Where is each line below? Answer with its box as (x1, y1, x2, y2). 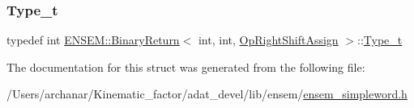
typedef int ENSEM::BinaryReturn (6, 31, 180, 48)
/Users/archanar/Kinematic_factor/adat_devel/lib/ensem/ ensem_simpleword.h (6, 85, 408, 102)
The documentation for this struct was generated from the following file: (6, 58, 365, 75)
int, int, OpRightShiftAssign (198, 31, 339, 48)
